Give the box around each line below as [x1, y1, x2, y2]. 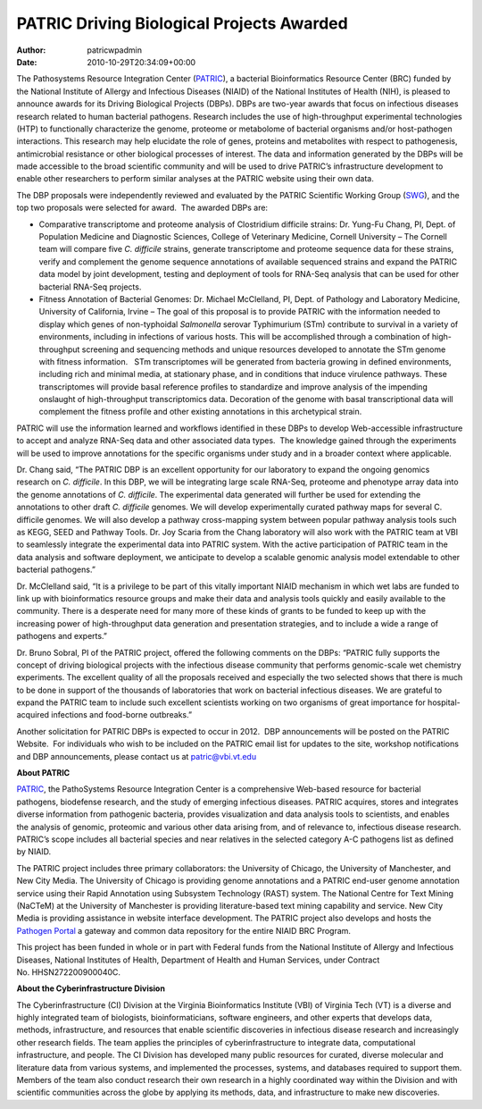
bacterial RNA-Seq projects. [38, 281, 142, 292]
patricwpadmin [87, 45, 143, 55]
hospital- [427, 697, 461, 708]
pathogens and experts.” [16, 631, 107, 642]
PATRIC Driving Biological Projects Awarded [16, 13, 348, 33]
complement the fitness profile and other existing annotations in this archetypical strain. [38, 407, 362, 417]
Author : [16, 45, 46, 55]
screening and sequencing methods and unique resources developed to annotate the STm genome [81, 344, 446, 355]
